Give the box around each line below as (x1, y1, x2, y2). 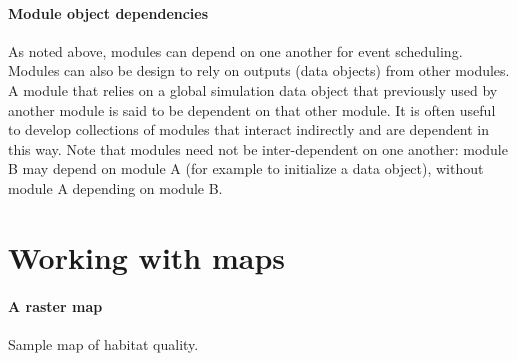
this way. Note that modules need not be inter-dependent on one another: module (8, 138, 508, 159)
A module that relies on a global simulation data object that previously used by (8, 79, 498, 100)
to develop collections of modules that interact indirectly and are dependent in (8, 119, 489, 140)
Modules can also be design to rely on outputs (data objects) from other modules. (8, 60, 510, 81)
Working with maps (8, 236, 286, 277)
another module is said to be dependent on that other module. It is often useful (8, 99, 496, 120)
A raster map (8, 295, 103, 316)
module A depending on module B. (8, 177, 223, 198)
